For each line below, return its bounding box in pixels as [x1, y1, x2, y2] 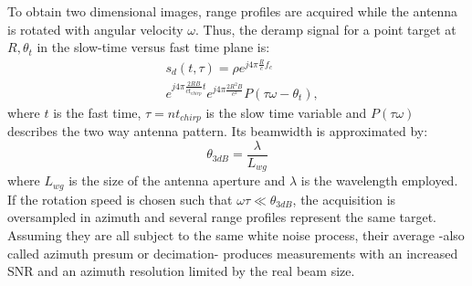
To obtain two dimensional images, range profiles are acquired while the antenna [7, 2, 458, 20]
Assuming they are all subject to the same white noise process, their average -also [7, 226, 465, 245]
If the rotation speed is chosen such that [7, 189, 233, 208]
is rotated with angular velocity [7, 19, 184, 38]
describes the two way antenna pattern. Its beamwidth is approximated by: [7, 122, 428, 141]
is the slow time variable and [205, 102, 367, 122]
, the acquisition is [292, 189, 396, 208]
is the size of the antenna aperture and [68, 171, 286, 190]
